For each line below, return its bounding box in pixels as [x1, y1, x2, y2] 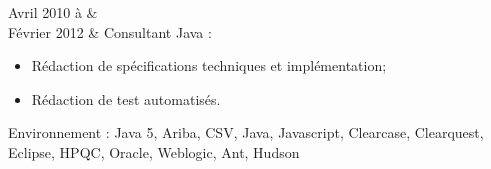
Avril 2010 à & [8, 2, 98, 22]
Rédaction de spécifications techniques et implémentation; [31, 55, 387, 76]
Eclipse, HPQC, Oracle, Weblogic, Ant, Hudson [8, 141, 300, 162]
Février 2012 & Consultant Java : [8, 21, 212, 42]
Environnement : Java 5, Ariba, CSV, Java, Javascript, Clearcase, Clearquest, [8, 122, 484, 143]
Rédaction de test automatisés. [31, 88, 221, 109]
